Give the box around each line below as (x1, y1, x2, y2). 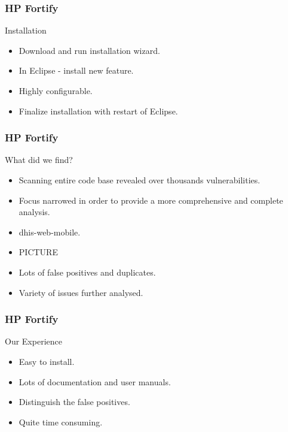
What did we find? (5, 153, 73, 166)
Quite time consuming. (19, 415, 103, 428)
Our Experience (5, 335, 62, 348)
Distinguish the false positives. (19, 395, 130, 408)
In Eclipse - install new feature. (19, 64, 134, 77)
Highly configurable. (19, 84, 93, 96)
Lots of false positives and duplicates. (19, 265, 156, 278)
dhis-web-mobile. (19, 225, 81, 238)
